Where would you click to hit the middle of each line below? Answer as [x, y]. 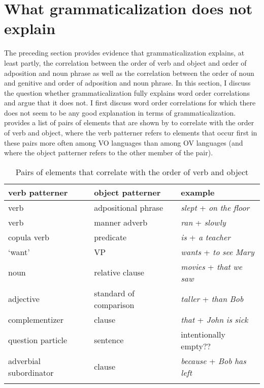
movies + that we [212, 266]
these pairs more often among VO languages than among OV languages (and [124, 142]
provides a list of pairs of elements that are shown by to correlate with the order [129, 122]
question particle [38, 340]
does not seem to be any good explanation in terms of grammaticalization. [120, 112]
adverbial [25, 361]
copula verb [29, 237]
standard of [114, 293]
